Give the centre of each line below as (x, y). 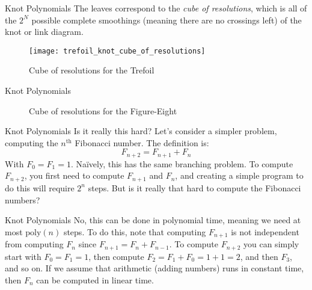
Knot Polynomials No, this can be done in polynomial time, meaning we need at (153, 220)
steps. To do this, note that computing (135, 231)
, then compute (116, 256)
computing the (32, 142)
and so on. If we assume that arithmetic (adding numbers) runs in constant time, (154, 268)
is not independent (265, 231)
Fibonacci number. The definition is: (142, 142)
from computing (34, 244)
